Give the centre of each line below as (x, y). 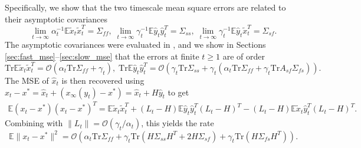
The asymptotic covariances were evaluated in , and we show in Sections (135, 45)
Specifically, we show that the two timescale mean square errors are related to (145, 7)
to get (178, 92)
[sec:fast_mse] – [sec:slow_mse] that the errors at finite (102, 56)
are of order (244, 56)
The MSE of (27, 80)
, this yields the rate (178, 123)
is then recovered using (103, 80)
